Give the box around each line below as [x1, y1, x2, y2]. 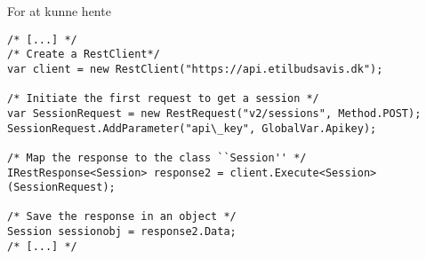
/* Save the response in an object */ [7, 210, 237, 224]
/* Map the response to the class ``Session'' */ [7, 151, 307, 164]
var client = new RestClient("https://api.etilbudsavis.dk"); [7, 62, 383, 75]
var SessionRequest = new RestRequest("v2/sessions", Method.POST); [7, 106, 422, 120]
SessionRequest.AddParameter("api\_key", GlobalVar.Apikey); [7, 122, 377, 135]
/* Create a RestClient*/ [7, 48, 160, 61]
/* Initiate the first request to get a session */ [7, 92, 319, 106]
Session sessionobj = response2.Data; [7, 225, 237, 239]
